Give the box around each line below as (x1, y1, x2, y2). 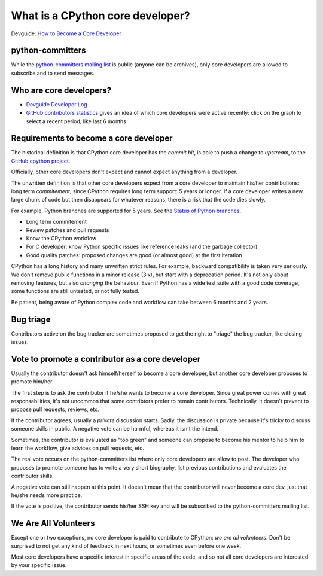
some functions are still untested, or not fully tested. (11, 288, 140, 295)
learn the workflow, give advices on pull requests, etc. (11, 444, 145, 452)
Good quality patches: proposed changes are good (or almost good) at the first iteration (26, 251, 242, 258)
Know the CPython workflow (26, 234, 97, 242)
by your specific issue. (11, 562, 67, 569)
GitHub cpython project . (11, 157, 71, 164)
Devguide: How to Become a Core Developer (11, 30, 122, 37)
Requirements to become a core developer (11, 133, 173, 144)
